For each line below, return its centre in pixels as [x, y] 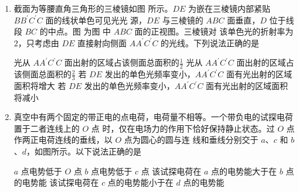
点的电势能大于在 [244, 171]
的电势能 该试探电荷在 [56, 182]
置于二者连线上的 [47, 128]
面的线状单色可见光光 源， [96, 20]
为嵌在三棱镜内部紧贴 [230, 8]
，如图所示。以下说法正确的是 [84, 151]
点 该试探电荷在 [171, 171]
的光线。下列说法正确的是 [210, 42]
